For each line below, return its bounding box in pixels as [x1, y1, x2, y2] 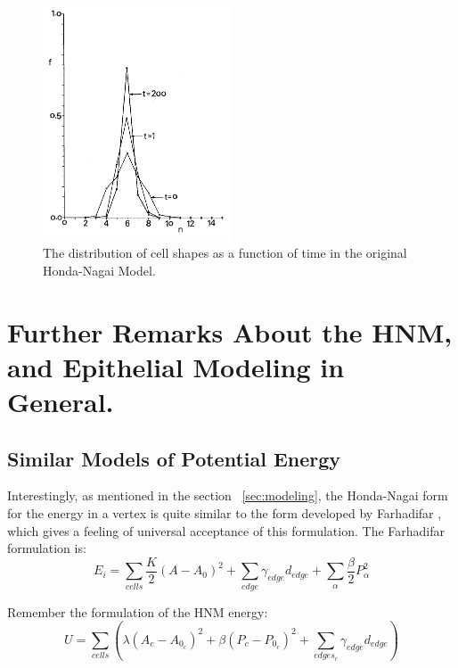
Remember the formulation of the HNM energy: [7, 602, 268, 621]
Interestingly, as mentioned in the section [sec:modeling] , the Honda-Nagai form [7, 486, 448, 505]
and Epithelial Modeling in [7, 348, 345, 384]
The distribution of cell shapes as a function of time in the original [43, 243, 407, 262]
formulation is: [7, 539, 86, 557]
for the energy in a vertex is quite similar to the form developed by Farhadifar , [7, 503, 442, 522]
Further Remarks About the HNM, [7, 313, 453, 350]
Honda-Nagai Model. [43, 260, 156, 279]
